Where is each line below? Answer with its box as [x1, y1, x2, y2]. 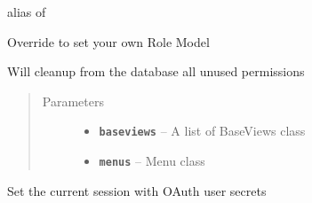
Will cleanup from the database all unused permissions [7, 62, 305, 81]
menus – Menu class [99, 152, 205, 170]
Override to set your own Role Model [7, 32, 210, 51]
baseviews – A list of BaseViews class [99, 121, 306, 140]
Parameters [42, 91, 104, 110]
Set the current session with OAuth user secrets [7, 181, 267, 199]
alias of [7, 3, 46, 20]
